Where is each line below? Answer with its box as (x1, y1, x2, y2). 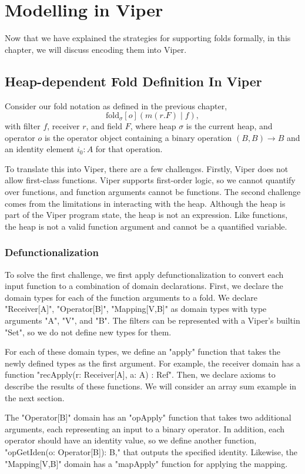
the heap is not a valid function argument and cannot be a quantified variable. (5, 220, 287, 232)
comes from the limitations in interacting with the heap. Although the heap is (5, 197, 286, 209)
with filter (5, 120, 41, 132)
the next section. (5, 391, 65, 404)
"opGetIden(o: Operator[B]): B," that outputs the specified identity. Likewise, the (5, 445, 297, 458)
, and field (86, 120, 123, 132)
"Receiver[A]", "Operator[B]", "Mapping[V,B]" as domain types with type (5, 302, 267, 315)
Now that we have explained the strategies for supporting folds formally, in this (5, 32, 291, 44)
